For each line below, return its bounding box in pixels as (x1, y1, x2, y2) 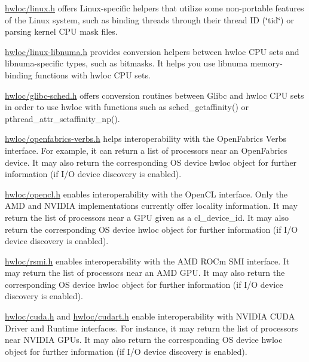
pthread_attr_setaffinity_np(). (5, 112, 120, 124)
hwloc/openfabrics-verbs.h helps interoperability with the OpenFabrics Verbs (5, 132, 287, 145)
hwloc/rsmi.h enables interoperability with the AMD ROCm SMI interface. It (5, 254, 290, 267)
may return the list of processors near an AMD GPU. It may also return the (5, 266, 285, 279)
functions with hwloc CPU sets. (35, 68, 151, 81)
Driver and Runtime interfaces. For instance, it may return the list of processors (5, 321, 298, 334)
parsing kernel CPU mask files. (5, 25, 118, 38)
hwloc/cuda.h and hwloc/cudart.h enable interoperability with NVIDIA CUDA (5, 310, 295, 323)
